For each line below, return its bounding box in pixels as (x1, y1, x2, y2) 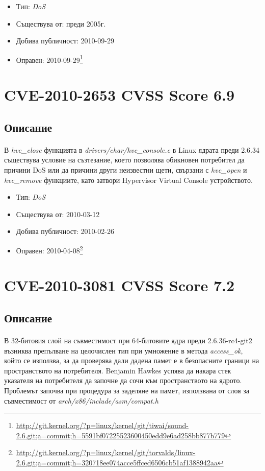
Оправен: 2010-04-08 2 (16, 243, 83, 255)
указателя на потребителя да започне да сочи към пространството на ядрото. (4, 375, 242, 386)
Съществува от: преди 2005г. (16, 18, 106, 29)
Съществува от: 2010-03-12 (16, 208, 100, 219)
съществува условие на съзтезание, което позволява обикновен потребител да (4, 154, 245, 165)
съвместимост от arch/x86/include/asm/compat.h (4, 395, 158, 406)
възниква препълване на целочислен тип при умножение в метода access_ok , (4, 345, 243, 356)
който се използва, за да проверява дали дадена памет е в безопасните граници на (4, 355, 259, 366)
